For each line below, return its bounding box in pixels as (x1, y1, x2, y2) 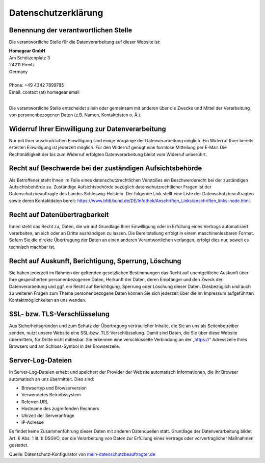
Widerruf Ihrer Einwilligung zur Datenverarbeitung (9, 125, 166, 133)
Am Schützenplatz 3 (9, 54, 50, 61)
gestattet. (9, 442, 29, 448)
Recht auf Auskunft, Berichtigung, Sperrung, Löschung (9, 257, 182, 265)
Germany (9, 69, 28, 75)
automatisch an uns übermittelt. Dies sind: (9, 376, 94, 382)
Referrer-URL (21, 399, 49, 405)
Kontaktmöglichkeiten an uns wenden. (9, 297, 86, 303)
